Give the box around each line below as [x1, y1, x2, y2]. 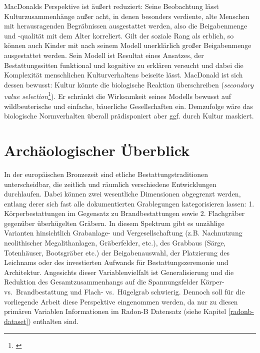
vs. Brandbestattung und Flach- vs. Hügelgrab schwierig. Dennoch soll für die [4, 286, 245, 297]
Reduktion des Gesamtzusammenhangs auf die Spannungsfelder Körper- [4, 276, 224, 287]
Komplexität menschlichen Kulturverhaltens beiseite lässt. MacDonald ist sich [4, 69, 243, 80]
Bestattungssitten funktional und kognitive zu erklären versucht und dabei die [4, 59, 243, 70]
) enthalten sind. [28, 315, 79, 326]
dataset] [4, 315, 28, 326]
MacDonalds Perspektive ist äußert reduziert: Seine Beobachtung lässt [4, 1, 219, 11]
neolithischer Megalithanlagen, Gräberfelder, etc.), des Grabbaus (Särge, [4, 237, 226, 248]
